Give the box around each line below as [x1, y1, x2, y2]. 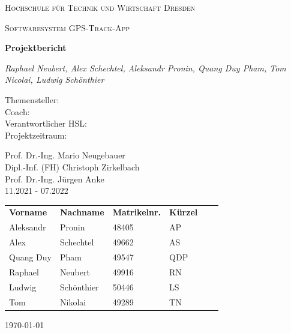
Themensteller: [5, 93, 59, 106]
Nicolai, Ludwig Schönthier [5, 73, 104, 86]
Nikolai [60, 295, 86, 308]
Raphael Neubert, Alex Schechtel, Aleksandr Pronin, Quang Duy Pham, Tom [5, 61, 286, 74]
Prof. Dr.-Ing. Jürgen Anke [5, 172, 104, 185]
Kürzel [169, 206, 198, 218]
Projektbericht [5, 41, 67, 54]
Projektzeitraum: [5, 128, 67, 141]
